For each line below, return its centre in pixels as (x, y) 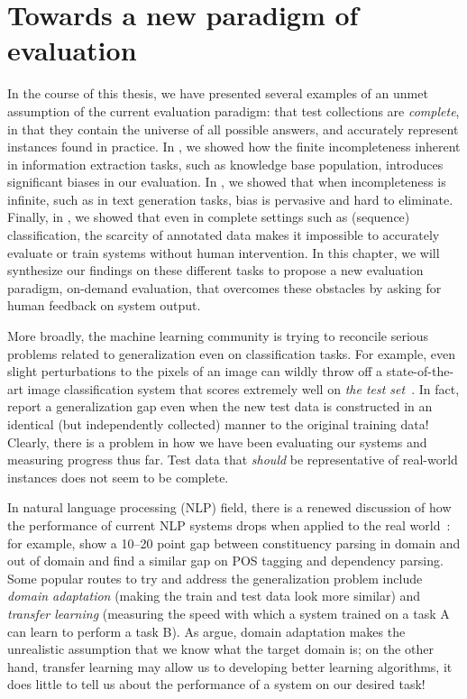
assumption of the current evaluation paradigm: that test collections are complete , (233, 110)
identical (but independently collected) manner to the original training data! (218, 424)
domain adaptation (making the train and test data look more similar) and (214, 596)
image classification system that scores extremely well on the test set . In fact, (243, 388)
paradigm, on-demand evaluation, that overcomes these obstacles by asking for (224, 287)
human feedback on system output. (104, 305)
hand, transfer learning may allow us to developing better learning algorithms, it (230, 666)
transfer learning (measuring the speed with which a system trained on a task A (229, 613)
